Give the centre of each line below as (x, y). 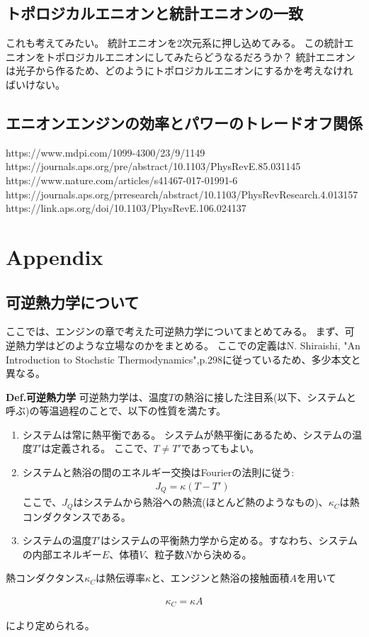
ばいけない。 (35, 84)
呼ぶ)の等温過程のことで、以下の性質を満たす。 (116, 411)
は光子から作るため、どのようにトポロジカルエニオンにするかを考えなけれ (180, 71)
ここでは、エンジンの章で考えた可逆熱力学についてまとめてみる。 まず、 (175, 331)
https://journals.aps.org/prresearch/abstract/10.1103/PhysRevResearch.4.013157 (182, 194)
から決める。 (222, 554)
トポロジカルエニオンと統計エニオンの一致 (154, 13)
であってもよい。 (220, 448)
